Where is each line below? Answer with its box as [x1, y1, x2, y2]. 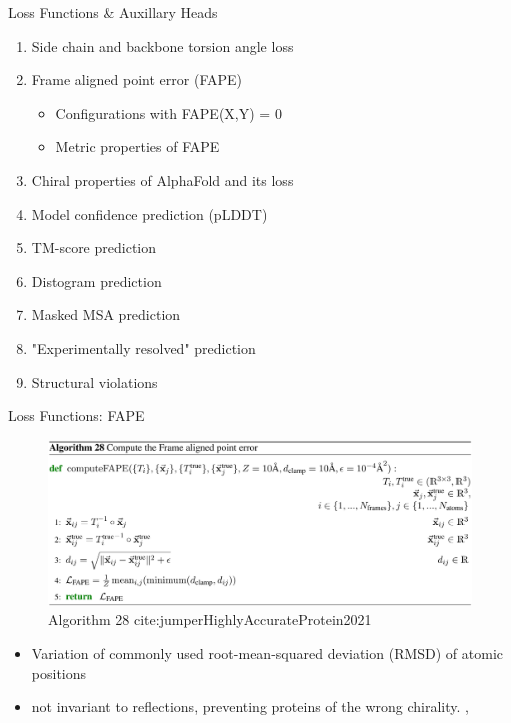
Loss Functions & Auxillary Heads [8, 2, 218, 22]
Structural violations [31, 371, 158, 392]
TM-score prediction [31, 237, 157, 258]
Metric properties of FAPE [55, 136, 220, 157]
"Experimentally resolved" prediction [31, 337, 256, 358]
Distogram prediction [31, 270, 162, 291]
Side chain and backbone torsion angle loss [31, 35, 294, 56]
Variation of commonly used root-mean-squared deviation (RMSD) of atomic [31, 642, 504, 663]
